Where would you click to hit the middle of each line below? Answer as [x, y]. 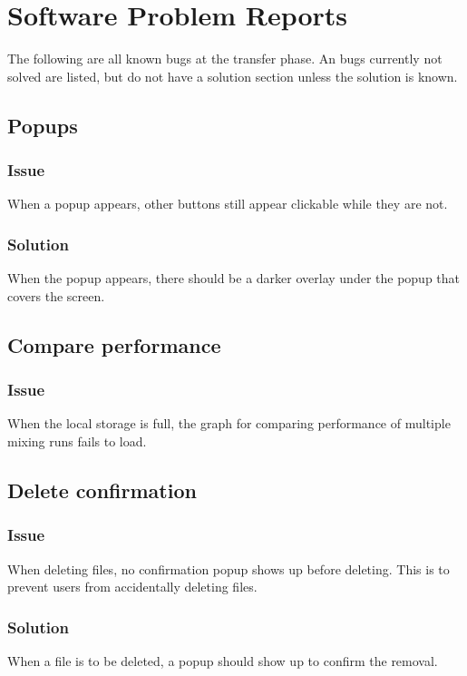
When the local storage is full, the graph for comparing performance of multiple [229, 423]
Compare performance [114, 344]
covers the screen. [56, 295]
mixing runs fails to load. [77, 441]
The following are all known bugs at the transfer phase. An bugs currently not [225, 59]
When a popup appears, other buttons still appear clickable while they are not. [228, 204]
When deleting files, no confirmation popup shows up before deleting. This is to [229, 568]
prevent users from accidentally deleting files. [132, 587]
